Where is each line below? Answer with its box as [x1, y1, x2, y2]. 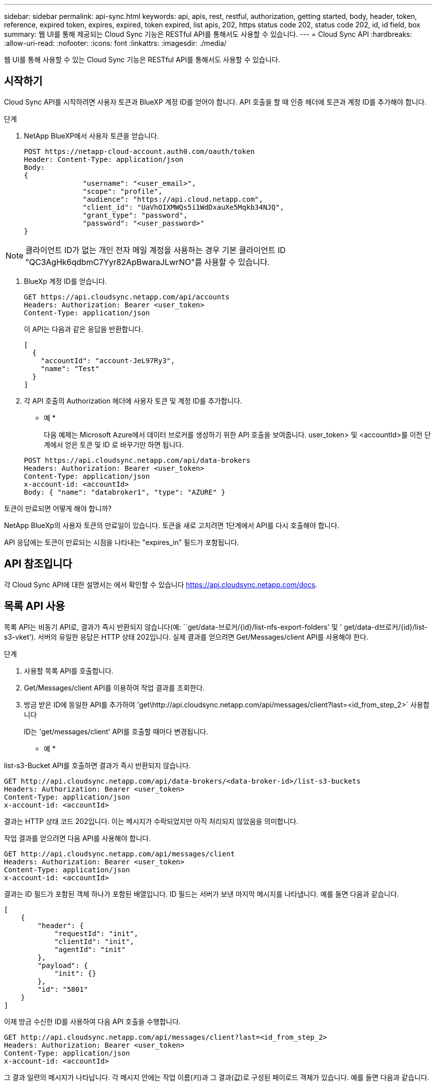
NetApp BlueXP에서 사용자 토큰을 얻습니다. [24, 131, 159, 140]
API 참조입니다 [4, 557, 72, 570]
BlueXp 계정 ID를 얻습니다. [24, 276, 107, 285]
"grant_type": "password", [83, 211, 188, 219]
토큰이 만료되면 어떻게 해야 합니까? [4, 504, 112, 513]
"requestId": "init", [54, 929, 138, 938]
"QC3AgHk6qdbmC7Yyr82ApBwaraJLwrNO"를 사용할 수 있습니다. [25, 257, 270, 267]
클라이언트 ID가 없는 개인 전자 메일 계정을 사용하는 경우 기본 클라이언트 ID [25, 245, 286, 255]
